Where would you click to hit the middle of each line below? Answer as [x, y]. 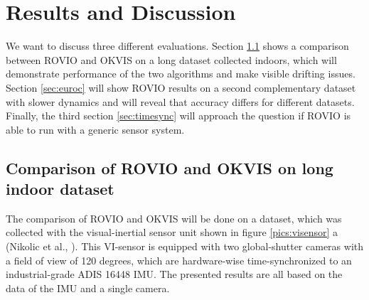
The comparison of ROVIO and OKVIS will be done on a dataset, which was [174, 218]
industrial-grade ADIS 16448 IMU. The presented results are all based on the [174, 274]
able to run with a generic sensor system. [95, 129]
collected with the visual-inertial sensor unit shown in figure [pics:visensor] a [172, 232]
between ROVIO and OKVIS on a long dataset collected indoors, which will [171, 59]
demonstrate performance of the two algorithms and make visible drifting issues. [181, 74]
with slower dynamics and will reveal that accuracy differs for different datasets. [180, 101]
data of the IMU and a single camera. [88, 288]
